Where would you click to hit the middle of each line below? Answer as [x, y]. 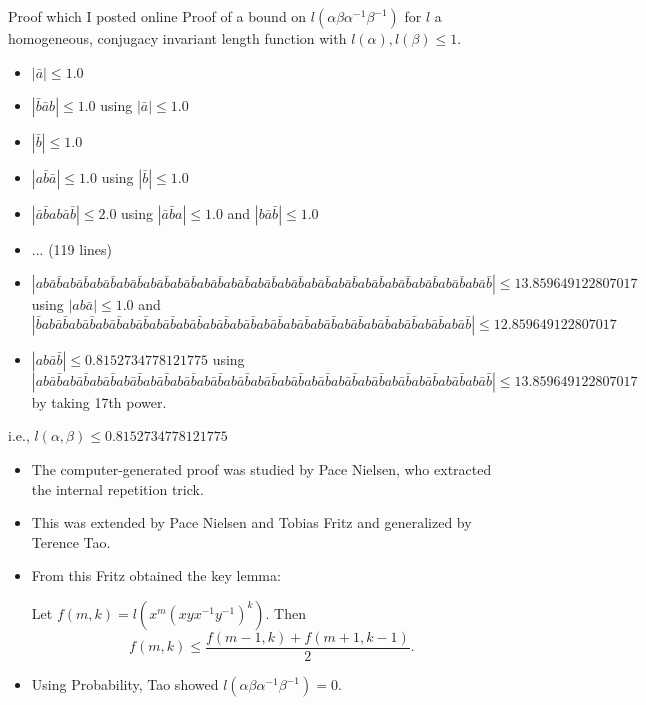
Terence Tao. [71, 541]
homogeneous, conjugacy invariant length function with [177, 38]
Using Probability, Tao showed [125, 684]
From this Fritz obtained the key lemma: [156, 575]
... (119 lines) [71, 248]
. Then [285, 612]
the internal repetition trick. [117, 488]
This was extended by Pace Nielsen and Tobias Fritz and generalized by [251, 522]
